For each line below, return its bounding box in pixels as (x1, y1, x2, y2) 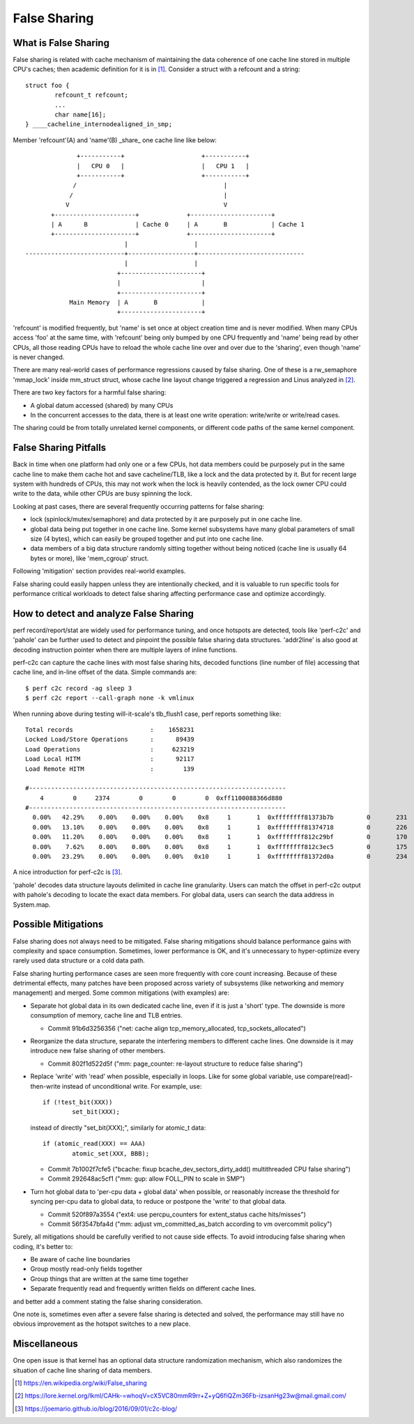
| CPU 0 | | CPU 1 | (77, 162, 250, 170)
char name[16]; (54, 111, 107, 118)
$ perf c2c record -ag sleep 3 (25, 684, 132, 692)
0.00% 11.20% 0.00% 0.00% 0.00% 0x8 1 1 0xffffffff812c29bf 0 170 (32, 833, 408, 841)
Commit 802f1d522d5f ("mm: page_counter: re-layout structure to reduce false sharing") (47, 1059, 303, 1068)
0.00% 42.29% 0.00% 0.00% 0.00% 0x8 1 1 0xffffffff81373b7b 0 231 (32, 813, 408, 822)
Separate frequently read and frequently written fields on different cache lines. (30, 1285, 256, 1293)
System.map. (13, 900, 51, 909)
